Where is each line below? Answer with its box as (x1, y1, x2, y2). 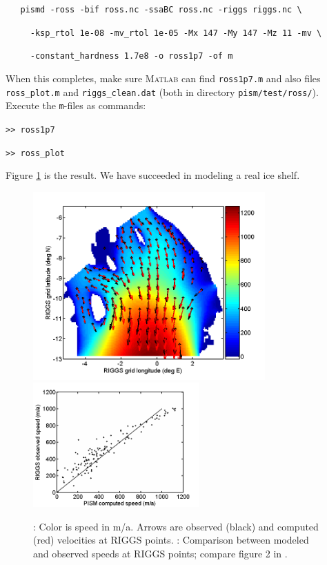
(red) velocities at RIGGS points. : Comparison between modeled (33, 533, 309, 547)
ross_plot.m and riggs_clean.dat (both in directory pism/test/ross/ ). (6, 84, 319, 99)
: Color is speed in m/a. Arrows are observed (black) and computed (33, 519, 319, 533)
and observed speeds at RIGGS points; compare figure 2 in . (33, 546, 288, 561)
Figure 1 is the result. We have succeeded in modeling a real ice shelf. (6, 168, 300, 182)
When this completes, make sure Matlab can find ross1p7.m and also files (6, 70, 321, 85)
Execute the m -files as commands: (6, 98, 146, 113)
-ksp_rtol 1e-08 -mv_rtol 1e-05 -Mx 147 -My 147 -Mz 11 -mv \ (30, 28, 322, 38)
